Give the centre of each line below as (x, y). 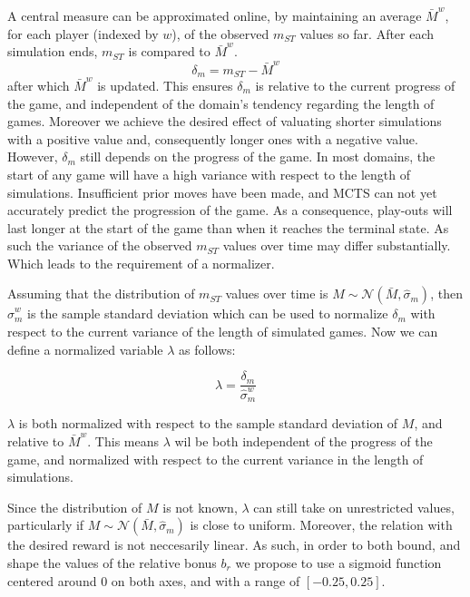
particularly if (46, 525)
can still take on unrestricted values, (354, 507)
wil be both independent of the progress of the (304, 440)
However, (33, 157)
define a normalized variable (85, 349)
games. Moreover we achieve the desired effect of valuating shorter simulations (225, 121)
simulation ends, (53, 51)
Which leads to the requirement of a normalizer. (141, 263)
